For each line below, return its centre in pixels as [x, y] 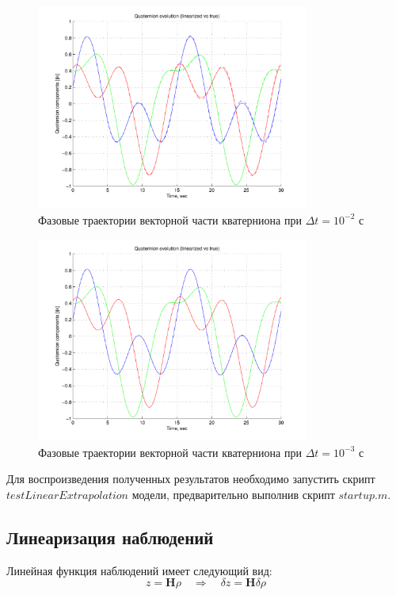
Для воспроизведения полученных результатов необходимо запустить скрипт [191, 479]
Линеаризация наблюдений [110, 537]
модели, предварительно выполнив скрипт [233, 495]
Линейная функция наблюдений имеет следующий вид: [139, 570]
